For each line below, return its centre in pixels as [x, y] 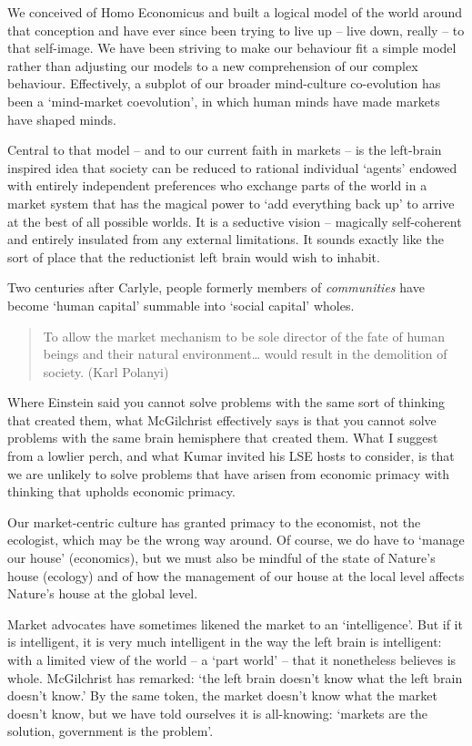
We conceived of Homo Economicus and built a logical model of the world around [235, 12]
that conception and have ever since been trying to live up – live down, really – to [236, 30]
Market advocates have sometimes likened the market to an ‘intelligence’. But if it [235, 623]
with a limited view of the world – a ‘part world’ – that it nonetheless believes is [232, 659]
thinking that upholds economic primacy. [121, 491]
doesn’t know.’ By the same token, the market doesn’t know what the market [222, 695]
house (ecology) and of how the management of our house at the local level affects [236, 575]
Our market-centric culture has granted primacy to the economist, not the [214, 521]
